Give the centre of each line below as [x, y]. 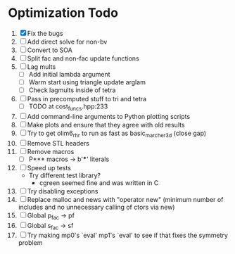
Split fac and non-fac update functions [83, 58]
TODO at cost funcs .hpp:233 [68, 107]
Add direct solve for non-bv [67, 42]
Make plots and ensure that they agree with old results [106, 125]
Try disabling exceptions [63, 191]
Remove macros [51, 151]
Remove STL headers [58, 143]
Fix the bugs [45, 33]
